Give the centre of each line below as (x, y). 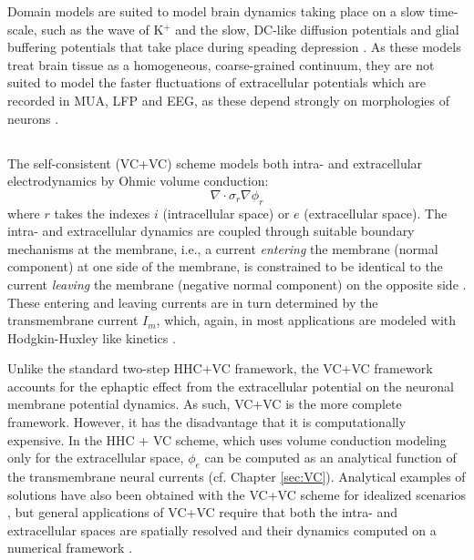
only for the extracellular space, (96, 458)
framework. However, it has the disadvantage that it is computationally (207, 422)
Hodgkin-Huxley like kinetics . (92, 337)
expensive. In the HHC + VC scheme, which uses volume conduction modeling (227, 439)
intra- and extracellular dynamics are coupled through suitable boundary (211, 231)
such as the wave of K (103, 29)
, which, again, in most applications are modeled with (306, 320)
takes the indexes (102, 213)
